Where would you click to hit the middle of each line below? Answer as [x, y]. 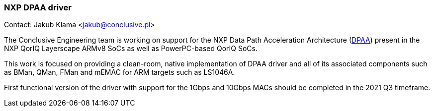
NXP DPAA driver [38, 7]
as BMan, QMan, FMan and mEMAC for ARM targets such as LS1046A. [120, 72]
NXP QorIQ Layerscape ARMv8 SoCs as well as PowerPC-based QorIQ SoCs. [131, 49]
